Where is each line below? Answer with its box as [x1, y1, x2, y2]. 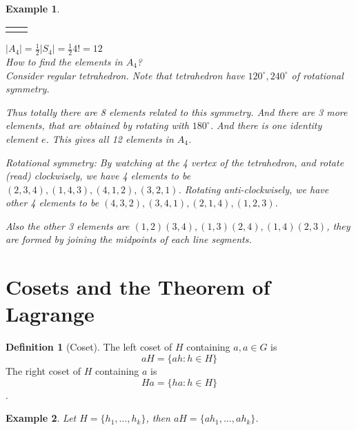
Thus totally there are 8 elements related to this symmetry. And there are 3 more [6, 104, 348, 119]
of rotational [291, 68, 344, 82]
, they [326, 218, 350, 233]
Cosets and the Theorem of [6, 273, 270, 301]
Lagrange [6, 300, 95, 328]
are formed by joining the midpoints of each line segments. [6, 232, 252, 246]
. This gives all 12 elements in [46, 131, 174, 146]
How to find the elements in [6, 54, 123, 68]
